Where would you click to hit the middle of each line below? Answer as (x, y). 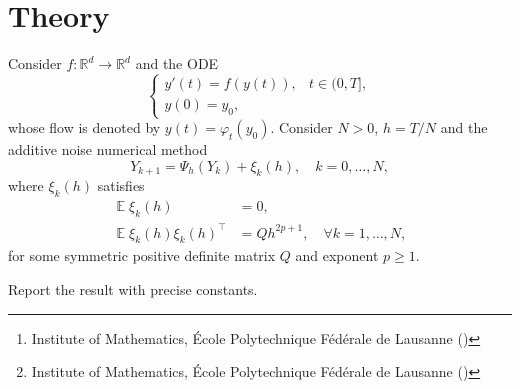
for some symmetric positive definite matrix (142, 255)
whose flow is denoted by (84, 127)
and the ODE (177, 63)
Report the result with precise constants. (133, 289)
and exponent (337, 255)
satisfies (121, 185)
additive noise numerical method (108, 149)
